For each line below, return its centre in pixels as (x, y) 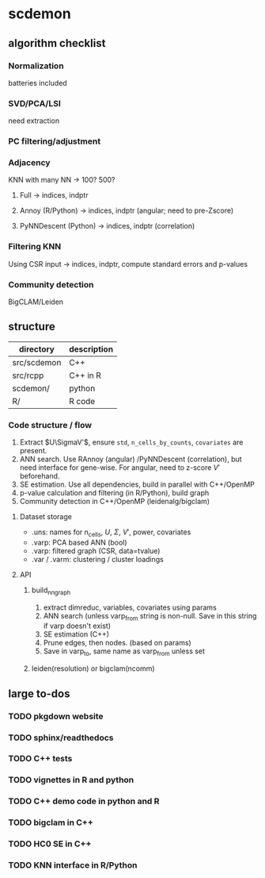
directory (37, 349)
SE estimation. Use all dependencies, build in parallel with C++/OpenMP (137, 484)
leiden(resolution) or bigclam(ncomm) (93, 668)
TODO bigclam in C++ (51, 822)
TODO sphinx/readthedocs (61, 737)
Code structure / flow (50, 425)
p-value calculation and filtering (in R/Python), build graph (114, 493)
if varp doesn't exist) (77, 626)
